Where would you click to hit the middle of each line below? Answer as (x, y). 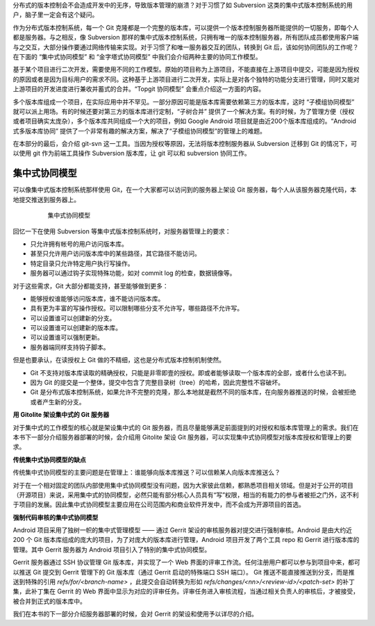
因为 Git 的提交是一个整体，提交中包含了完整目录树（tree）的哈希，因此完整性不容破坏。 (157, 383)
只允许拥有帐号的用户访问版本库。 (79, 244)
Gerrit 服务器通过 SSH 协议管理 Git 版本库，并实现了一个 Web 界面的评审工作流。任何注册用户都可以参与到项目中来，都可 (186, 562)
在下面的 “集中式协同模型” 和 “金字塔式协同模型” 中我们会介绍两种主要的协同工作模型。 (137, 56)
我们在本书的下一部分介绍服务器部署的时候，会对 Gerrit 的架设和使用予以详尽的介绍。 (135, 614)
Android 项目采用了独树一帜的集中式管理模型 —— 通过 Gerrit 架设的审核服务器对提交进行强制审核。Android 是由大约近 (182, 530)
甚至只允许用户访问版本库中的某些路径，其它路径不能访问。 (115, 254)
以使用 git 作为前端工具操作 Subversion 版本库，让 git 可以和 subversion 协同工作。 (132, 154)
